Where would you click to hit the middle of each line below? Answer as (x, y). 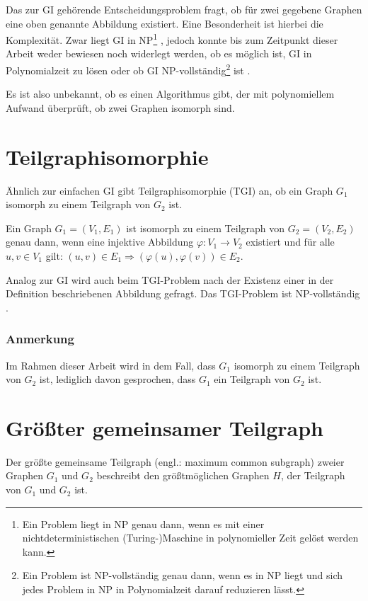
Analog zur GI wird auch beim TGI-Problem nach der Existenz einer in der (170, 279)
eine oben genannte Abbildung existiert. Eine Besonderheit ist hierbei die (165, 23)
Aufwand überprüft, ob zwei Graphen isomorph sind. (120, 107)
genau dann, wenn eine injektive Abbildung (100, 242)
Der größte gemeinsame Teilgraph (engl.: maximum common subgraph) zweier (175, 461)
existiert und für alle (290, 242)
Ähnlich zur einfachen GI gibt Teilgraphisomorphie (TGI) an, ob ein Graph (169, 190)
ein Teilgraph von (252, 379)
